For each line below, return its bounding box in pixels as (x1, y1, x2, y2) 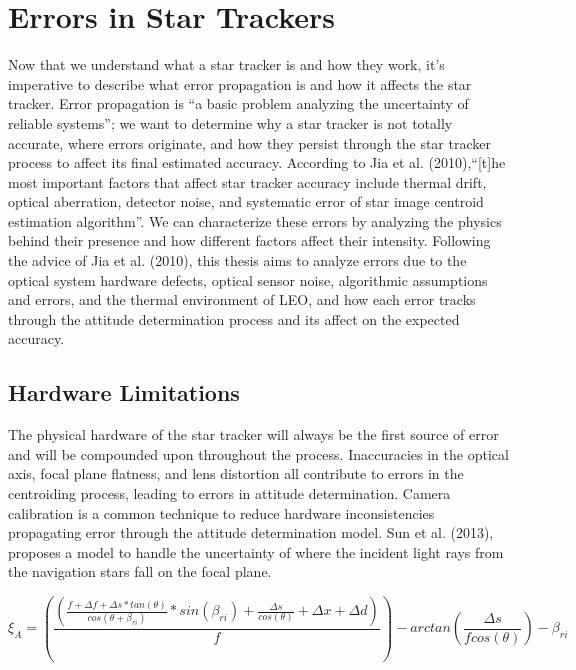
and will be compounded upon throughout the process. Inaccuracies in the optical (8, 443, 509, 464)
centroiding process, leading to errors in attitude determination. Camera (8, 483, 451, 504)
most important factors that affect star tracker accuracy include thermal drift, (8, 171, 487, 192)
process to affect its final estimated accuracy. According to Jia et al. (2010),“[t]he (8, 152, 506, 173)
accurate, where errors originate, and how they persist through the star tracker (8, 132, 491, 153)
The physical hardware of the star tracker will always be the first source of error (8, 424, 499, 445)
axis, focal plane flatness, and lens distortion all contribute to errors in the (8, 463, 464, 484)
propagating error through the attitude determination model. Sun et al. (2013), (8, 522, 494, 543)
